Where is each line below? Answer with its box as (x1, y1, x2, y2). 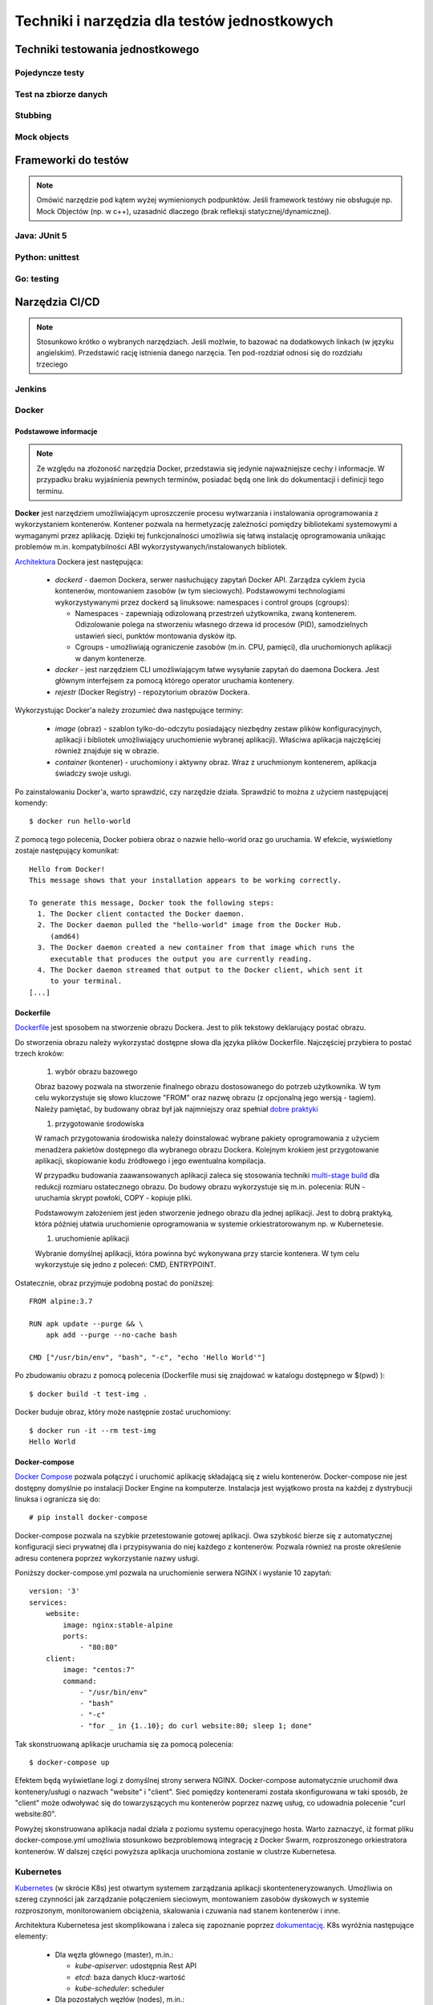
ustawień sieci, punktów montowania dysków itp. (75, 630, 237, 641)
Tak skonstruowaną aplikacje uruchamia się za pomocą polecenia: (14, 1739, 234, 1748)
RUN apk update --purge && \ (29, 1319, 144, 1328)
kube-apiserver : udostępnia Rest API (75, 1961, 196, 1971)
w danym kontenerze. (75, 654, 148, 663)
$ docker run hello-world (29, 816, 132, 826)
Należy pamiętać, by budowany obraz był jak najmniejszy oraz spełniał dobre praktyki (34, 1104, 318, 1114)
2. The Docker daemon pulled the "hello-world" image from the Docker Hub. (37, 921, 342, 930)
